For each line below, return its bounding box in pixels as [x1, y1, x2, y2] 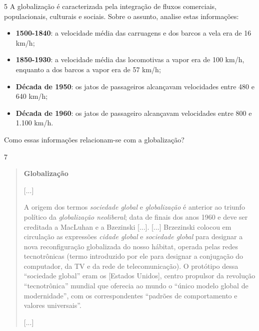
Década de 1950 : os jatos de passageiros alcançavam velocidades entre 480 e [15, 81, 254, 91]
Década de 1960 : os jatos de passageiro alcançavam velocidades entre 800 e [15, 107, 252, 118]
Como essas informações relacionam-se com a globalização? [4, 134, 184, 144]
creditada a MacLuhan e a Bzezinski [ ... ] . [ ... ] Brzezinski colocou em [23, 221, 231, 232]
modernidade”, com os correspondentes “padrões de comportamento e [23, 290, 237, 300]
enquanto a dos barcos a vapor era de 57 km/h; [15, 64, 161, 74]
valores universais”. [23, 300, 81, 310]
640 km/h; [15, 91, 48, 101]
